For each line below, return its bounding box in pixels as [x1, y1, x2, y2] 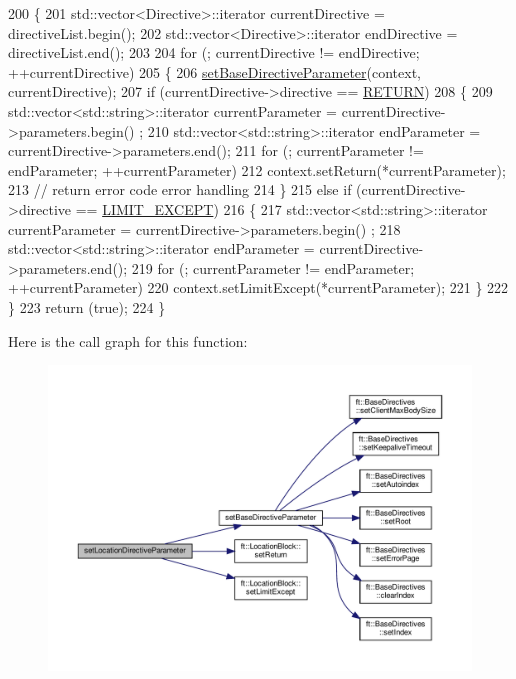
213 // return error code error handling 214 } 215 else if [8, 179, 352, 200]
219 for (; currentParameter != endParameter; [131, 257, 415, 278]
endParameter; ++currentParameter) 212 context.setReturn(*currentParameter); [8, 159, 506, 180]
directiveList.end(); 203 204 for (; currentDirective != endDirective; [8, 42, 420, 63]
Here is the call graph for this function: [8, 330, 248, 351]
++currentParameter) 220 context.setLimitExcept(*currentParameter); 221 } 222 [8, 277, 509, 298]
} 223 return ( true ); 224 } [8, 296, 166, 317]
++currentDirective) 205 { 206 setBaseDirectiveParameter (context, [8, 61, 421, 82]
